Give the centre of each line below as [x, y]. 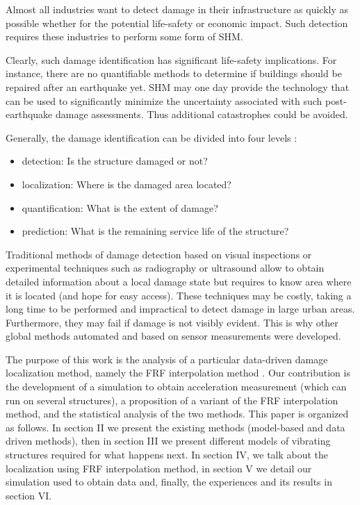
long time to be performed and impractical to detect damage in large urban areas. [180, 309]
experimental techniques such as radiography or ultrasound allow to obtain [165, 268]
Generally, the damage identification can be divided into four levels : [152, 137]
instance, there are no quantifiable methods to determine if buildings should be [174, 73]
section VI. [29, 495]
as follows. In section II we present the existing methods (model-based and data [175, 427]
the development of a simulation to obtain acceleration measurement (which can [176, 387]
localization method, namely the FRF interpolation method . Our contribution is [178, 373]
